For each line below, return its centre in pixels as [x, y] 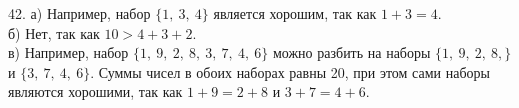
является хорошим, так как [295, 13]
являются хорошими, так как [95, 91]
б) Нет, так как [54, 32]
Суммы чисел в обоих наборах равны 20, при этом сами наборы [294, 71]
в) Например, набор [68, 52]
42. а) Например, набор [79, 13]
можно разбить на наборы [351, 52]
